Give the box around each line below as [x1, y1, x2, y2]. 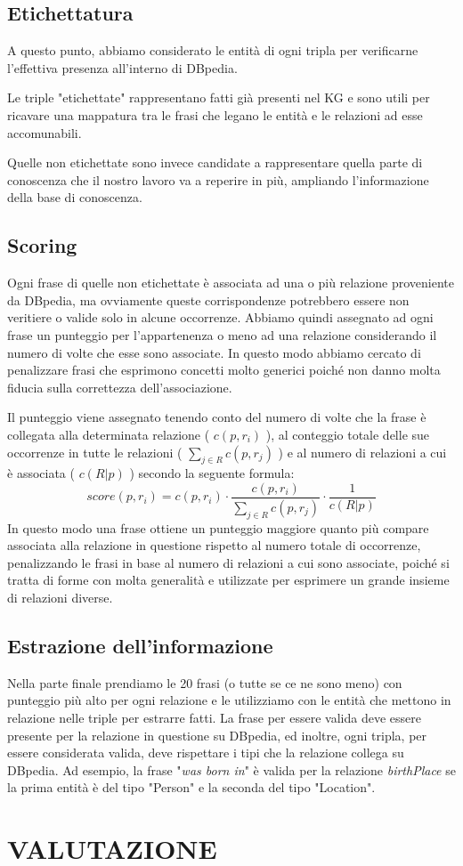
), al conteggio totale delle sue [265, 425, 430, 443]
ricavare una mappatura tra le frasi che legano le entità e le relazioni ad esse [7, 105, 423, 124]
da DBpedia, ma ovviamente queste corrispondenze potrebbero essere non [7, 290, 410, 309]
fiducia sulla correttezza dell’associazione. [7, 377, 232, 396]
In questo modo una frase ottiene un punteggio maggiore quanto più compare [7, 518, 429, 537]
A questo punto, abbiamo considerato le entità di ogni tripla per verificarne [7, 41, 418, 60]
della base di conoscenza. [7, 188, 142, 206]
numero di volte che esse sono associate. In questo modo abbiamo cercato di [7, 343, 421, 361]
